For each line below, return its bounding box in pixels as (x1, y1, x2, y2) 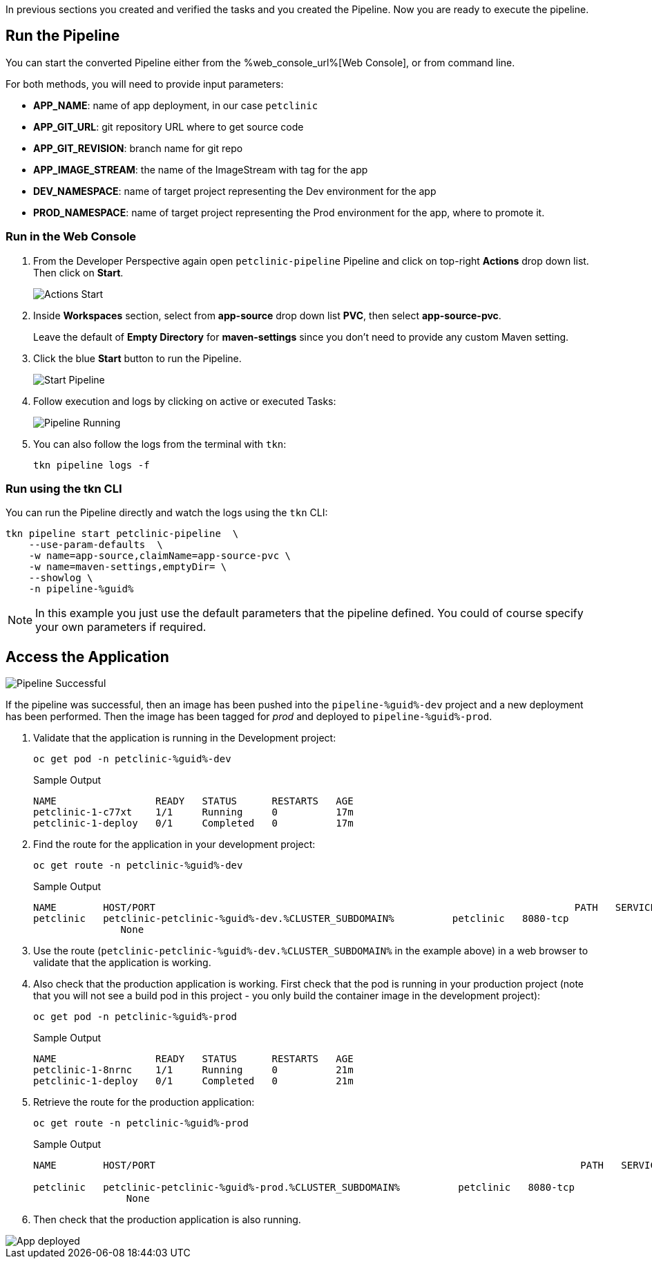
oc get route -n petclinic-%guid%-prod (33, 1117, 249, 1129)
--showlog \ (28, 572, 93, 584)
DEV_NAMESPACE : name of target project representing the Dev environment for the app (33, 185, 437, 197)
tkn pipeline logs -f (33, 459, 150, 471)
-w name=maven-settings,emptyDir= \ (28, 561, 227, 573)
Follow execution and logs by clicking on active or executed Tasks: (33, 395, 336, 407)
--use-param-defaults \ (28, 539, 163, 551)
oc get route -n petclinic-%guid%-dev (33, 860, 243, 871)
